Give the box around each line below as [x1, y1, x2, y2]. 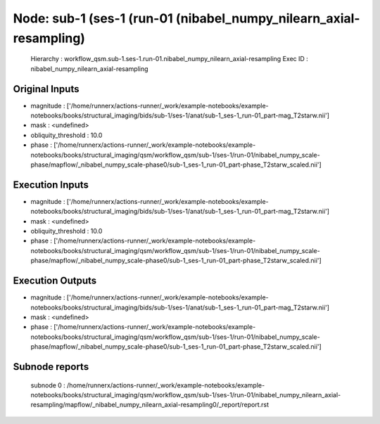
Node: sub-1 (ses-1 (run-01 [13, 11, 174, 26]
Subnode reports [13, 361, 89, 373]
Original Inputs [13, 83, 80, 95]
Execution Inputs [13, 179, 89, 191]
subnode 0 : [30, 380, 66, 390]
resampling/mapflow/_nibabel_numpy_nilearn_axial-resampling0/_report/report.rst [30, 401, 270, 409]
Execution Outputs [13, 275, 97, 287]
